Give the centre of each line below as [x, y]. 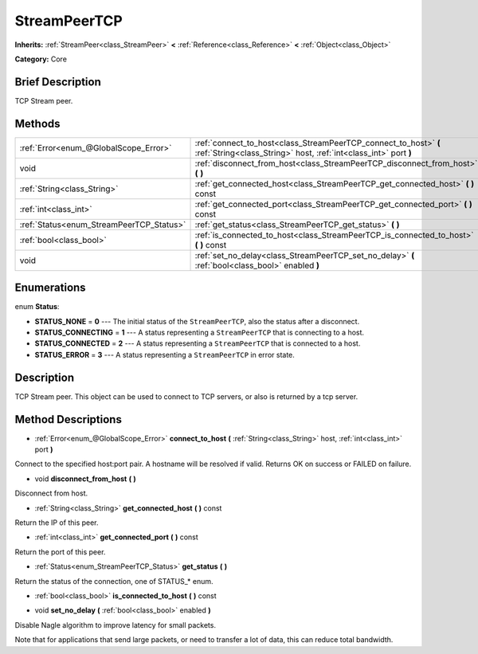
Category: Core [41, 59]
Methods [37, 123]
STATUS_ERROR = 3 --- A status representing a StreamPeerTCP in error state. [165, 354]
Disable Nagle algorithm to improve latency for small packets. [116, 625]
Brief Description [58, 82]
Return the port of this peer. [60, 552]
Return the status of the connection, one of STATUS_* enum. [114, 581]
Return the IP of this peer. [57, 523]
